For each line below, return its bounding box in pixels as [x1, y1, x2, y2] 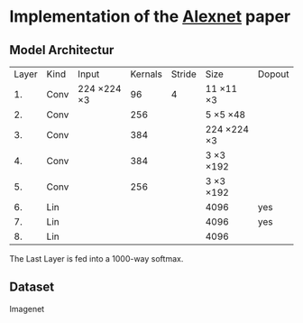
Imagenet [9, 303, 45, 314]
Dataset [9, 280, 55, 295]
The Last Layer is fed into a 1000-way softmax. [9, 254, 184, 263]
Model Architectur [9, 42, 115, 58]
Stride [170, 68, 197, 80]
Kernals [130, 68, 162, 80]
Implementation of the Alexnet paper [9, 6, 291, 27]
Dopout [257, 68, 289, 80]
